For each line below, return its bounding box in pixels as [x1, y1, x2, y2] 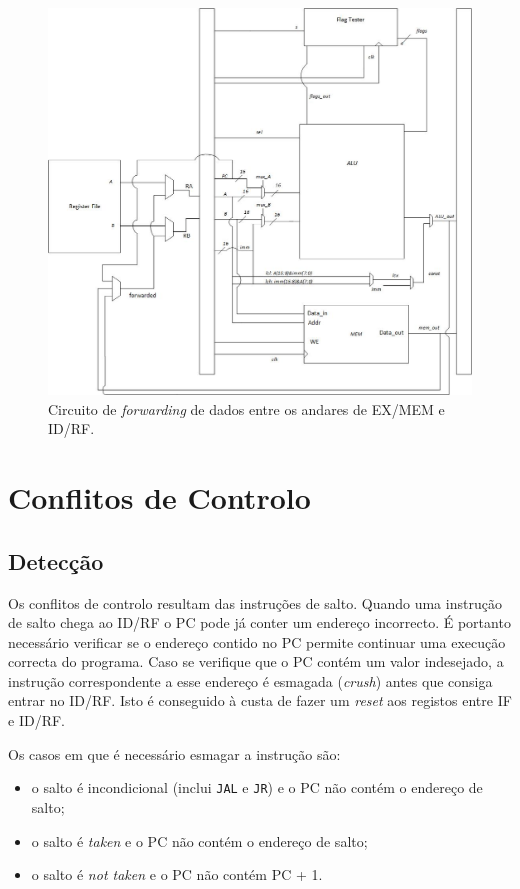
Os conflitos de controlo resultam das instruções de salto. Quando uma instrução [8, 592, 502, 613]
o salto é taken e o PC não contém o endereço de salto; [31, 830, 368, 851]
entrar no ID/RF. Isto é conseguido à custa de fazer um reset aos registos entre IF [8, 690, 512, 711]
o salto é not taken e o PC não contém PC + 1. [31, 864, 323, 885]
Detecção [8, 545, 104, 576]
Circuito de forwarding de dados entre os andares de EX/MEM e [48, 398, 445, 419]
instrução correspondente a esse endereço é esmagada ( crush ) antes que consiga [8, 670, 493, 691]
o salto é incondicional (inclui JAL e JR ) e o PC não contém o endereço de [31, 777, 483, 798]
